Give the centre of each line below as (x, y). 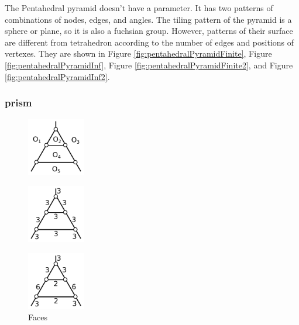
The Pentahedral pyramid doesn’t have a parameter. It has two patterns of (139, 8)
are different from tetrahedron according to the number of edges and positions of (149, 42)
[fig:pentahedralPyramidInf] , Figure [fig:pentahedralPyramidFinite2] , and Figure (149, 65)
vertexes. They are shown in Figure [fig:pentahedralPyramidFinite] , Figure (138, 53)
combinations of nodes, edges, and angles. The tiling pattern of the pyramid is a (148, 19)
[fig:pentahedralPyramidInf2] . (57, 76)
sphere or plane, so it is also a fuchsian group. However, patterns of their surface (149, 31)
